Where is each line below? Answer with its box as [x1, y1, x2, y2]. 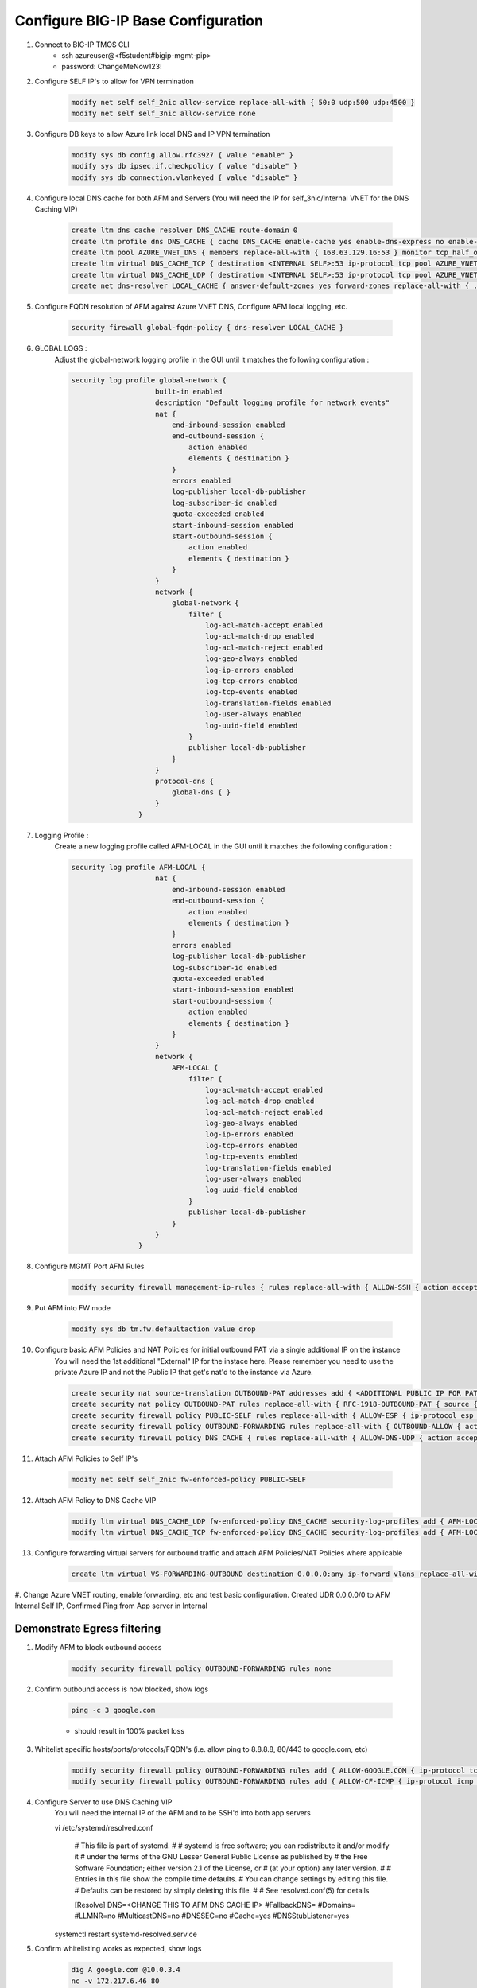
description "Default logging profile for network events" [155, 398, 390, 407]
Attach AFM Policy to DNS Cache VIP [34, 1495, 157, 1505]
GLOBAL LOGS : [34, 344, 87, 353]
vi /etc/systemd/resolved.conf [54, 1823, 153, 1832]
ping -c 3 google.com [71, 1706, 156, 1715]
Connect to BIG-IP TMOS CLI [34, 40, 130, 49]
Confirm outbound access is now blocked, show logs [34, 1684, 209, 1694]
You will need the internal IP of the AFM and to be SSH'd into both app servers [54, 1808, 312, 1818]
